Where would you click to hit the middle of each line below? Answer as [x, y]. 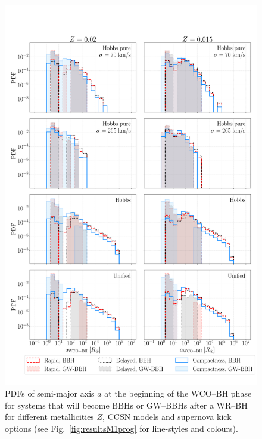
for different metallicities [49, 417]
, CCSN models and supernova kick [167, 417]
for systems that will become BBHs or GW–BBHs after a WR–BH [126, 405]
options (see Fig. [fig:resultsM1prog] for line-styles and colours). [121, 428]
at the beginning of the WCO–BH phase [178, 393]
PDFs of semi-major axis [50, 393]
